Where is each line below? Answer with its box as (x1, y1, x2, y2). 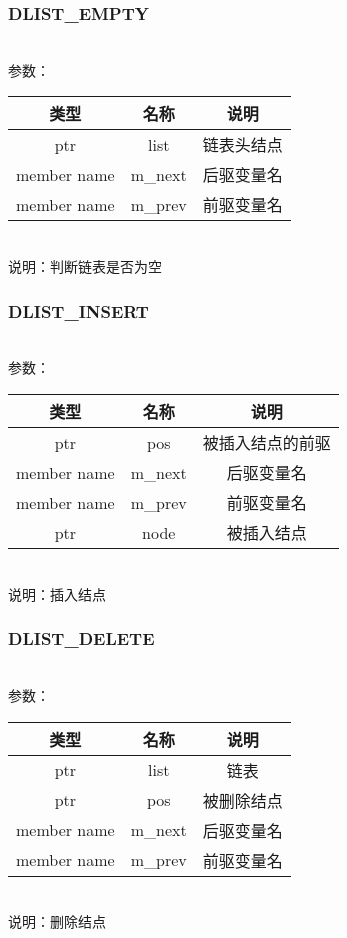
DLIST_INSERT (8, 298, 149, 323)
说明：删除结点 (8, 911, 106, 932)
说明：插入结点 (8, 583, 106, 604)
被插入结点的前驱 (202, 431, 331, 454)
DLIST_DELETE (8, 626, 155, 651)
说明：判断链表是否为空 (8, 256, 162, 276)
